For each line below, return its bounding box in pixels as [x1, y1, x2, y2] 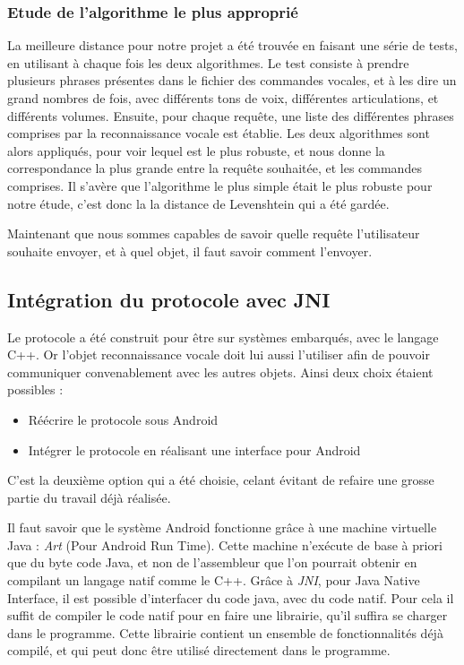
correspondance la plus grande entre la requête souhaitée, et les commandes [7, 159, 422, 177]
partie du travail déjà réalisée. [7, 488, 171, 506]
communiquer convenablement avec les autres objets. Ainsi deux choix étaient [7, 362, 434, 381]
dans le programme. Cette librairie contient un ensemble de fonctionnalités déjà [7, 623, 443, 642]
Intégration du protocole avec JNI [7, 285, 331, 313]
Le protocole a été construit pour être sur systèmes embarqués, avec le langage [7, 327, 439, 346]
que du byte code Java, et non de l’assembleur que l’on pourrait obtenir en [7, 553, 417, 572]
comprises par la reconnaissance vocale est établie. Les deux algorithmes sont [7, 124, 430, 142]
